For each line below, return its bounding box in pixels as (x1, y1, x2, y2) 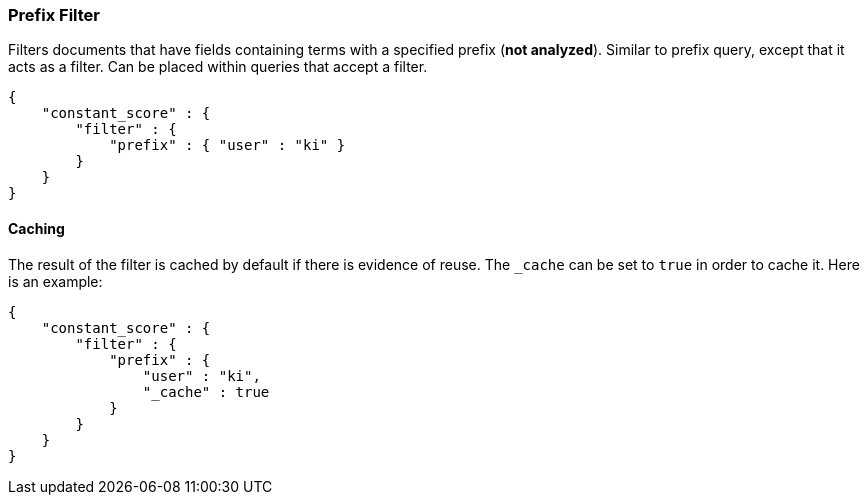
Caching (8, 219, 65, 237)
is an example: (8, 272, 103, 290)
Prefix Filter (8, 5, 100, 25)
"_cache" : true (142, 383, 270, 400)
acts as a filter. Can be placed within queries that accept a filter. (8, 58, 428, 76)
